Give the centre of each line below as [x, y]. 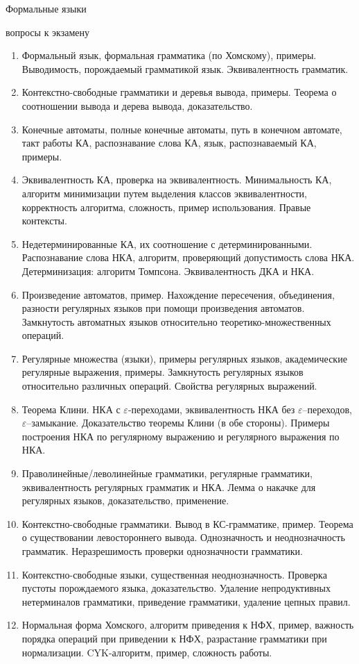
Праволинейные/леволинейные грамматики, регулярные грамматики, [167, 473]
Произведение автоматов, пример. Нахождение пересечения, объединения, [178, 294]
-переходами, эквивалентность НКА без [211, 409]
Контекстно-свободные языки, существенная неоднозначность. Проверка [174, 574]
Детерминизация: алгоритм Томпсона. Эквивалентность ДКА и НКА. [168, 271]
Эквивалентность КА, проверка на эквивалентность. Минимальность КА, [177, 180]
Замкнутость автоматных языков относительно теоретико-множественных [176, 321]
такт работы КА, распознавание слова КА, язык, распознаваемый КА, [169, 143]
